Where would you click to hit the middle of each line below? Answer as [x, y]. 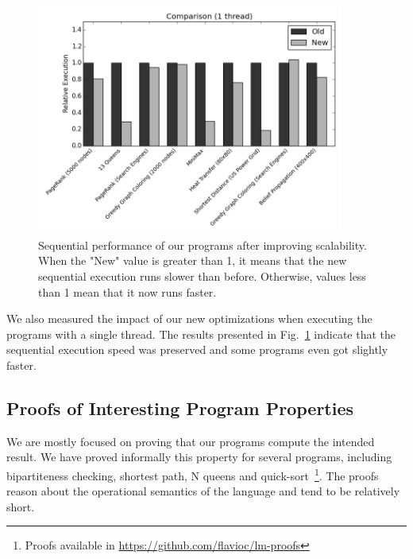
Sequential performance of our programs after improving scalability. [203, 245]
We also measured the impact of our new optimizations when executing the [189, 318]
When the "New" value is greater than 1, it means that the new [193, 260]
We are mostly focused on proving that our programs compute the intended [191, 441]
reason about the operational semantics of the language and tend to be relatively [203, 491]
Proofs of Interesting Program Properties [180, 408]
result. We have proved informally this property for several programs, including [199, 457]
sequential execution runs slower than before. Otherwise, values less [202, 276]
